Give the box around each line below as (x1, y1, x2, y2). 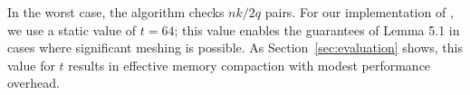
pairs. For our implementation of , (264, 3, 454, 21)
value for (7, 55, 55, 74)
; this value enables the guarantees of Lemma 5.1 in (174, 20, 460, 39)
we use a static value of (7, 20, 137, 39)
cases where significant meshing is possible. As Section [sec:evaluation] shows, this (7, 38, 463, 57)
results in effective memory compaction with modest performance (68, 55, 431, 74)
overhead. (7, 73, 60, 92)
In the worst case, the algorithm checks (7, 3, 225, 21)
